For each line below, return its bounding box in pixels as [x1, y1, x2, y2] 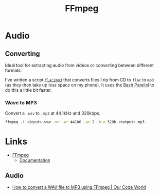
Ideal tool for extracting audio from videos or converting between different [5, 63, 154, 68]
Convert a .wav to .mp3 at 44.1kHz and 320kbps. [5, 110, 101, 116]
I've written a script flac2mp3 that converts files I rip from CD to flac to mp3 [5, 77, 154, 82]
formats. [5, 67, 22, 73]
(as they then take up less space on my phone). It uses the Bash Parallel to [5, 82, 155, 88]
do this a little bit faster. [5, 87, 52, 93]
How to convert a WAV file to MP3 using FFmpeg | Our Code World [12, 184, 146, 190]
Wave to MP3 [5, 99, 37, 106]
